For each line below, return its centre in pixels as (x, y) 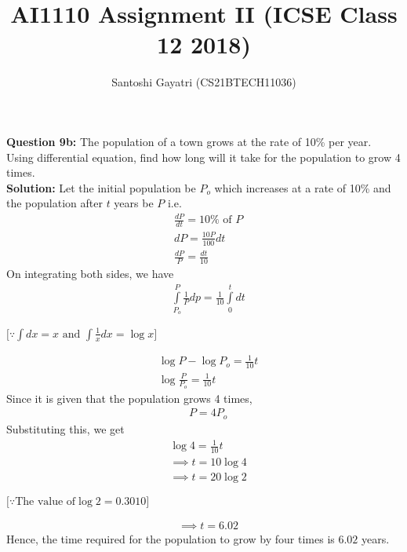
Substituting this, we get (65, 428)
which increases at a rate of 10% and (303, 187)
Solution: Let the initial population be (101, 187)
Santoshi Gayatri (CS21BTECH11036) (204, 82)
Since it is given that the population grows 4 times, (129, 398)
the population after (55, 203)
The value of (45, 501)
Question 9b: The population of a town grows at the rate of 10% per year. (189, 141)
